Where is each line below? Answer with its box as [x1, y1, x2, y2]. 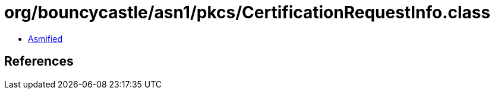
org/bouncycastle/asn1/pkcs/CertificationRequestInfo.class [4, 2, 491, 22]
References [4, 54, 74, 69]
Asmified [28, 33, 63, 44]
